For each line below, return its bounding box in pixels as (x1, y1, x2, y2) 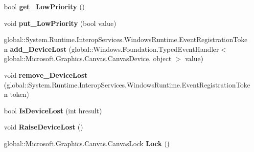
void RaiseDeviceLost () (4, 122, 83, 132)
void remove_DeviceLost (4, 69, 88, 80)
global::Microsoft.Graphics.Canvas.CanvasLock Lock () (4, 138, 170, 148)
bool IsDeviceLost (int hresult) (4, 105, 102, 115)
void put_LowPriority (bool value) (4, 18, 116, 28)
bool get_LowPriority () (4, 1, 85, 11)
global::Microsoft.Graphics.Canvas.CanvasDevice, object (4, 53, 172, 64)
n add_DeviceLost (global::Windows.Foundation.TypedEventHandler (4, 43, 219, 54)
